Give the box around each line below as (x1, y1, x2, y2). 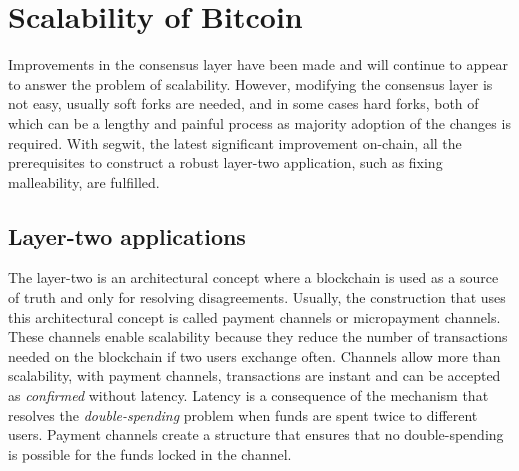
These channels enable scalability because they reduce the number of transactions (8, 326, 508, 347)
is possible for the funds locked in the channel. (8, 443, 292, 464)
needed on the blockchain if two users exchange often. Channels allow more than (8, 345, 501, 366)
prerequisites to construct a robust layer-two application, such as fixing (8, 152, 443, 173)
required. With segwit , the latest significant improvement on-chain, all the (8, 132, 462, 153)
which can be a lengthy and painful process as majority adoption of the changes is (8, 112, 511, 133)
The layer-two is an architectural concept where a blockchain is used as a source (8, 267, 499, 288)
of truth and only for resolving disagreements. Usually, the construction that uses (8, 287, 506, 308)
